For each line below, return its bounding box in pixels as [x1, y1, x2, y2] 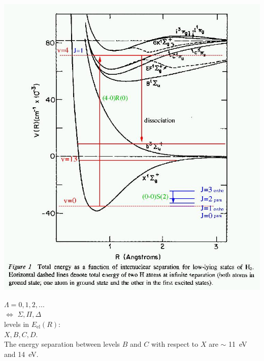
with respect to [151, 339, 199, 349]
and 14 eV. [4, 348, 39, 359]
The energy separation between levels [4, 339, 120, 349]
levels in [4, 319, 29, 329]
